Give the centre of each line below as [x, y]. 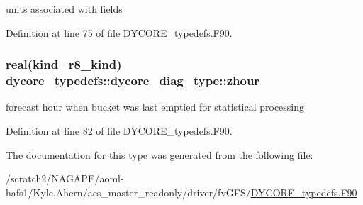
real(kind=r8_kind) [64, 64]
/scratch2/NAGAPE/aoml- [65, 178]
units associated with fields [64, 9]
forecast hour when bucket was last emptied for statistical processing [155, 107]
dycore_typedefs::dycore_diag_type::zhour [133, 81]
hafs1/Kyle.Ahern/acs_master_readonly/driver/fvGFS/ [128, 192]
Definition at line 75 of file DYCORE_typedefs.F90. [119, 32]
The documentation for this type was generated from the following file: [160, 154]
